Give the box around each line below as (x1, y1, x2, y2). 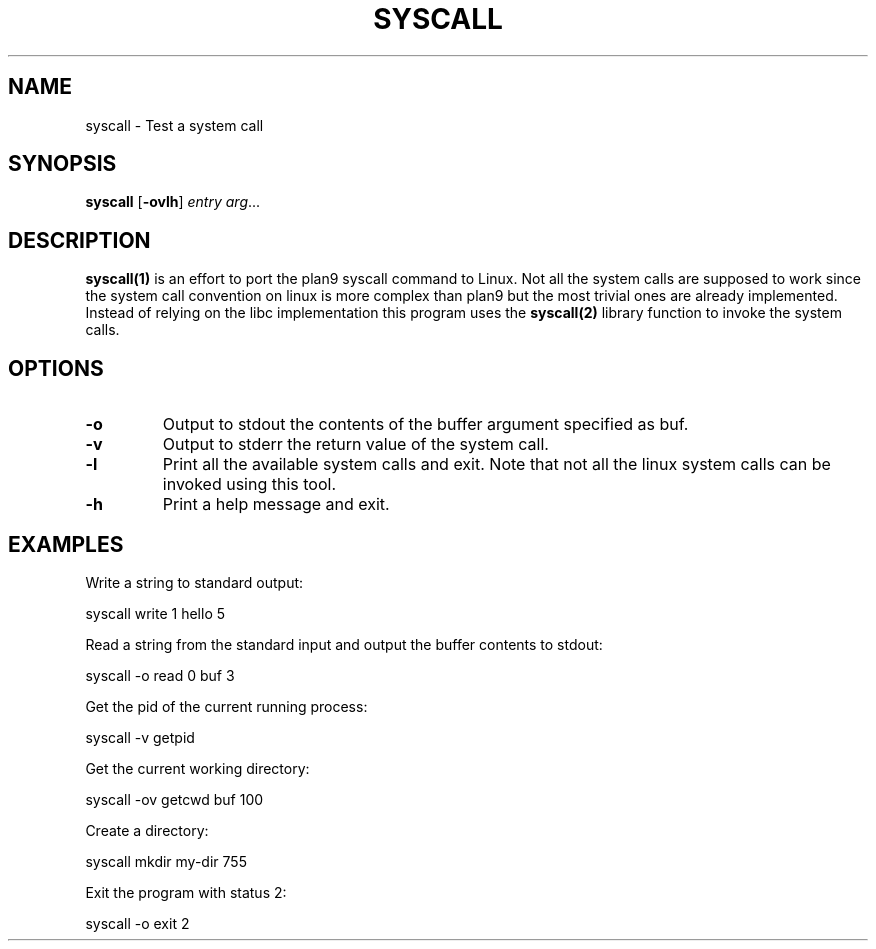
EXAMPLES (8, 531, 124, 557)
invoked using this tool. (162, 474, 337, 495)
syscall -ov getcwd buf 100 (85, 790, 264, 808)
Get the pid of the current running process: (85, 697, 368, 715)
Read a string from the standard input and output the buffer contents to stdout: (85, 635, 603, 653)
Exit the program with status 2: (85, 883, 287, 901)
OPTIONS (8, 355, 104, 381)
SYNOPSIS (8, 151, 117, 177)
